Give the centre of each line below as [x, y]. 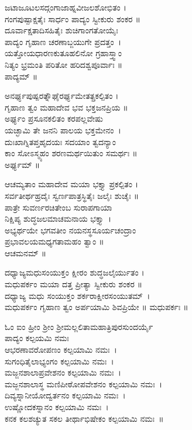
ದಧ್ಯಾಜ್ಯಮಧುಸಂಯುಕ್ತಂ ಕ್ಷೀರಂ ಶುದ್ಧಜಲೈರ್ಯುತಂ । [75, 272]
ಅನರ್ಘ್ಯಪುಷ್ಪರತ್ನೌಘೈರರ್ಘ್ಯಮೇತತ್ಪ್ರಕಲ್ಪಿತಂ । [62, 96]
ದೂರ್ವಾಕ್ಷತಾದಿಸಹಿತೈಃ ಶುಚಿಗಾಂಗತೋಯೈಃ [61, 30]
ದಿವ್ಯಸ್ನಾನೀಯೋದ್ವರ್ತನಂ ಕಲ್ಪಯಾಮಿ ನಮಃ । [65, 395]
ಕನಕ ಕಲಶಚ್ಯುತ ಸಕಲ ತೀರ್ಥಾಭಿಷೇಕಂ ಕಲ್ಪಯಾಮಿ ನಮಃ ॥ [84, 418]
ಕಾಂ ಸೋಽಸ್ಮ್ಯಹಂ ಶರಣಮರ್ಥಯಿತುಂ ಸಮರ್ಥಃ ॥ [71, 153]
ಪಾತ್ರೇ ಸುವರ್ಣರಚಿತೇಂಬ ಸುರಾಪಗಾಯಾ [59, 207]
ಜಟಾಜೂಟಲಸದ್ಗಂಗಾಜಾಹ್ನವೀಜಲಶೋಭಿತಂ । [66, 7]
